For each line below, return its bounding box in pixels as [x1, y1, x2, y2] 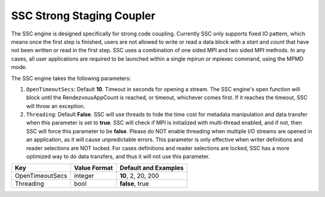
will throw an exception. [26, 102, 85, 109]
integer [73, 172, 94, 180]
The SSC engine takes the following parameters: [11, 74, 131, 82]
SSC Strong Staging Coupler [11, 9, 156, 22]
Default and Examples [119, 164, 184, 172]
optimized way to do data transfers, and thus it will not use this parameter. [26, 153, 210, 160]
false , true [119, 180, 149, 188]
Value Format [73, 164, 113, 172]
